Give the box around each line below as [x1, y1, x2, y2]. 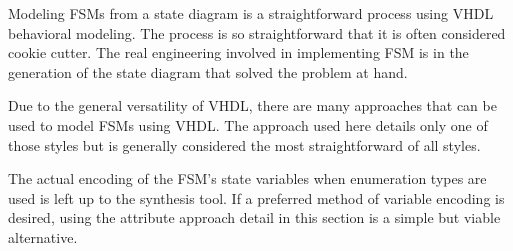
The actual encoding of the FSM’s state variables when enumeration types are [8, 168, 487, 189]
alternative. [8, 226, 78, 247]
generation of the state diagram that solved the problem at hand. [8, 61, 408, 82]
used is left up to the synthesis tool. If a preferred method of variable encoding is [8, 187, 505, 208]
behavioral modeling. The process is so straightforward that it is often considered [8, 22, 506, 43]
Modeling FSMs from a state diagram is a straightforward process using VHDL [8, 3, 494, 23]
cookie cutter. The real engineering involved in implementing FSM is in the [8, 42, 469, 63]
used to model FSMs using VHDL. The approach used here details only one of [8, 114, 488, 135]
